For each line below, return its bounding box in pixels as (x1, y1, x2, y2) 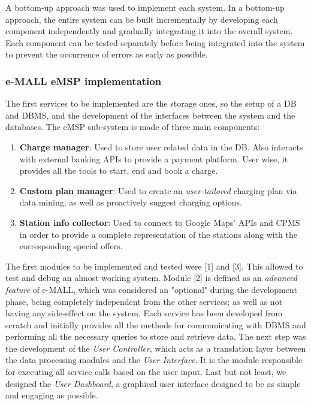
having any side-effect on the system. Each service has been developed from (5, 307, 283, 319)
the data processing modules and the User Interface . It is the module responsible (5, 353, 303, 366)
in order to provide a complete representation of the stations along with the (19, 228, 297, 240)
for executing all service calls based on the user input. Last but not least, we (5, 365, 286, 378)
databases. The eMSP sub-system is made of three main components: (5, 120, 260, 133)
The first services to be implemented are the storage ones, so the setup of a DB (5, 97, 297, 110)
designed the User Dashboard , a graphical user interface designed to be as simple (5, 377, 301, 389)
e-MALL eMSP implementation (5, 73, 162, 88)
